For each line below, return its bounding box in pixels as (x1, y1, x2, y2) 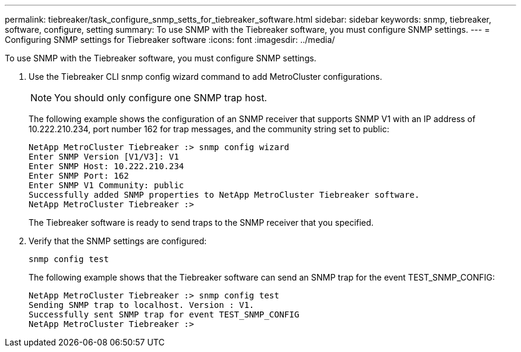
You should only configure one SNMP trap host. (54, 92, 267, 104)
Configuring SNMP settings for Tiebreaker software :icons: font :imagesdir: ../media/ (5, 35, 335, 45)
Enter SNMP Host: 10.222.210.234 (29, 161, 184, 171)
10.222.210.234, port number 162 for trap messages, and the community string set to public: (29, 124, 390, 134)
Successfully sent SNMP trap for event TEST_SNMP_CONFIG (29, 310, 300, 319)
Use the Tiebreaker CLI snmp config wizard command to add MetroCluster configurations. (29, 71, 382, 82)
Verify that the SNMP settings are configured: (29, 236, 207, 246)
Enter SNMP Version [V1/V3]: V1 (29, 152, 179, 161)
